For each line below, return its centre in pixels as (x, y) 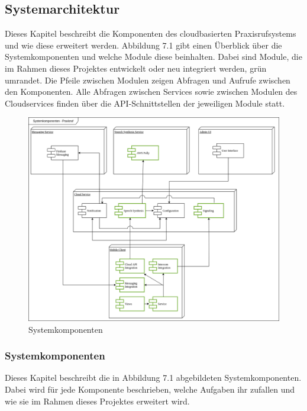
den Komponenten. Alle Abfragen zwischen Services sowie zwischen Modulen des (151, 91)
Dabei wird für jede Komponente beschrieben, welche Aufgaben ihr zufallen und (150, 389)
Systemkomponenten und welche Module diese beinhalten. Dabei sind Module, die (153, 57)
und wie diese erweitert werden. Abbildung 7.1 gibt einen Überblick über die (143, 45)
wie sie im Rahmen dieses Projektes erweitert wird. (97, 401)
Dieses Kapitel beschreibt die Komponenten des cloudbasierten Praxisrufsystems (151, 33)
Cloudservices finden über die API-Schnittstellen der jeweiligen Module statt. (145, 103)
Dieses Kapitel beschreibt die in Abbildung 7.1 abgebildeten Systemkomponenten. (153, 378)
